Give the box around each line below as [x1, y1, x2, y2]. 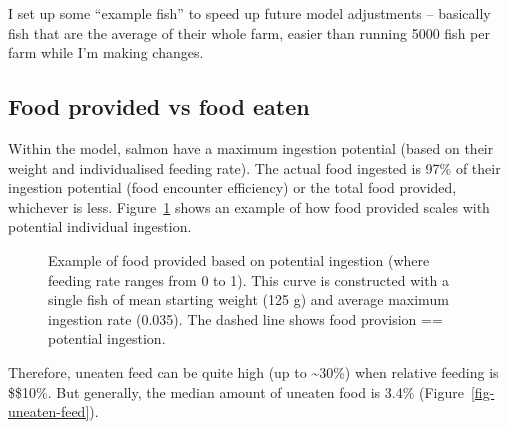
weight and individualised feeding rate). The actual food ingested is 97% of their [8, 157, 501, 178]
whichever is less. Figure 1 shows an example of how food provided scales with [8, 196, 490, 217]
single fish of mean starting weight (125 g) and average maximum [48, 289, 449, 310]
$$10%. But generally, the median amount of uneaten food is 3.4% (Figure [8, 381, 464, 402]
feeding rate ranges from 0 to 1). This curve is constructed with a [48, 269, 450, 290]
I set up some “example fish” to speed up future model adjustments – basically [8, 3, 491, 23]
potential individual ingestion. [8, 216, 192, 237]
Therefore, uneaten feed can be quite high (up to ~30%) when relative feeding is [8, 361, 499, 382]
